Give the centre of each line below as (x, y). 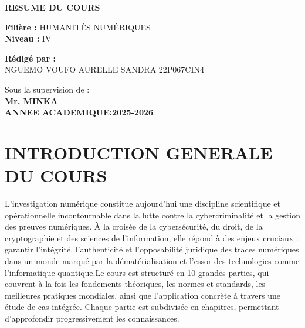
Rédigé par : (30, 58)
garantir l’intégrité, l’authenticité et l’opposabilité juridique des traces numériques (152, 249)
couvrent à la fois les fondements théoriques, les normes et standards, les (135, 284)
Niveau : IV (28, 38)
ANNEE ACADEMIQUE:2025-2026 (79, 112)
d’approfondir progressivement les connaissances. (92, 318)
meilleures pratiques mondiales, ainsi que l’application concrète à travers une (143, 295)
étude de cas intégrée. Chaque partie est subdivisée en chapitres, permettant (142, 307)
